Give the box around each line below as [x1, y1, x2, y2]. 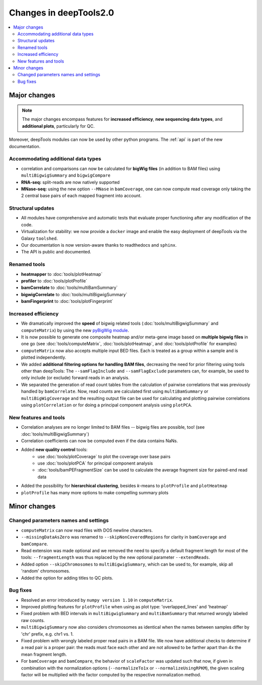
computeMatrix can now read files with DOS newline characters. [21, 527, 153, 533]
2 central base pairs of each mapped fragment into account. [21, 193, 142, 199]
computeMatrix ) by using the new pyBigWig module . [21, 327, 130, 333]
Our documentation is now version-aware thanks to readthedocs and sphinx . [21, 242, 177, 248]
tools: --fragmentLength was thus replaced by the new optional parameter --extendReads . [21, 554, 211, 560]
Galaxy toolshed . [21, 235, 58, 241]
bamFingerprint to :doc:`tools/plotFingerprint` [21, 299, 114, 304]
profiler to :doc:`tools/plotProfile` [21, 278, 87, 284]
